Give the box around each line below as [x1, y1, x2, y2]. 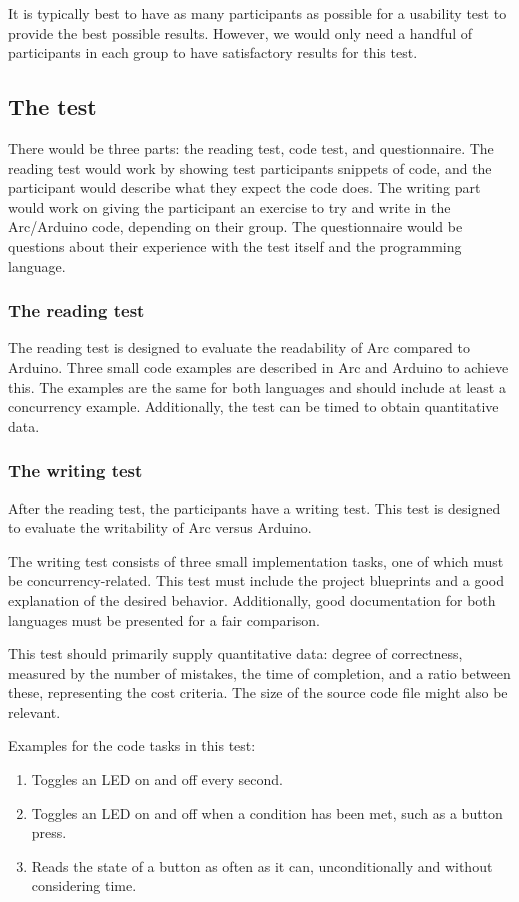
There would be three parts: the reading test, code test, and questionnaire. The [8, 137, 494, 158]
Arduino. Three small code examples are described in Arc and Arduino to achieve [8, 356, 509, 377]
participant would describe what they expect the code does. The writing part [8, 177, 481, 198]
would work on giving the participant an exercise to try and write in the [8, 196, 451, 217]
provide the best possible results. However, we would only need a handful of [8, 22, 473, 43]
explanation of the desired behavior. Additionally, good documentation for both [8, 589, 496, 610]
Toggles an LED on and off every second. [31, 769, 283, 790]
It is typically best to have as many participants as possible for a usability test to [8, 3, 507, 23]
